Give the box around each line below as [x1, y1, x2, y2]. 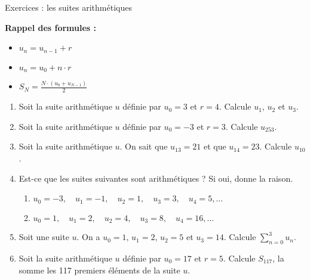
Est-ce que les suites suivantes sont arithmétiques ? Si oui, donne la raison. [19, 172, 293, 184]
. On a [76, 231, 100, 243]
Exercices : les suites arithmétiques [5, 1, 132, 13]
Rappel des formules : [5, 21, 97, 33]
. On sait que [119, 140, 168, 153]
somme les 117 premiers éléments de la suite [19, 263, 180, 276]
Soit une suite [19, 231, 69, 243]
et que [203, 140, 226, 153]
